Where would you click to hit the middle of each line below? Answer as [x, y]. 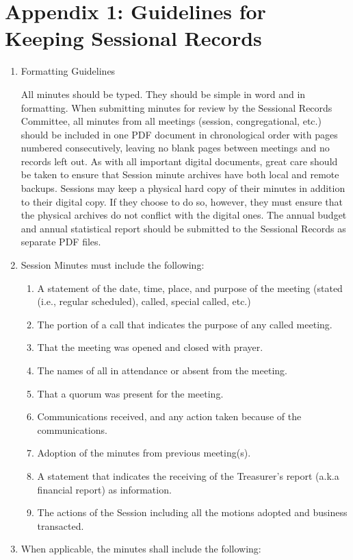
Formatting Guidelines [68, 71]
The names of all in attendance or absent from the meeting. [162, 370]
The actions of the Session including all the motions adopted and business [192, 512]
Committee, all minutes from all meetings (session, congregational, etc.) [171, 121]
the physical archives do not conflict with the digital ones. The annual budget [184, 215]
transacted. [61, 525]
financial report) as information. [104, 489]
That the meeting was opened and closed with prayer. [150, 347]
